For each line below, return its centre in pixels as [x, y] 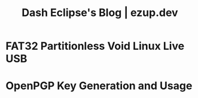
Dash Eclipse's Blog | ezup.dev [100, 13]
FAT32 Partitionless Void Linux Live [95, 46]
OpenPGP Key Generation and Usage [99, 86]
